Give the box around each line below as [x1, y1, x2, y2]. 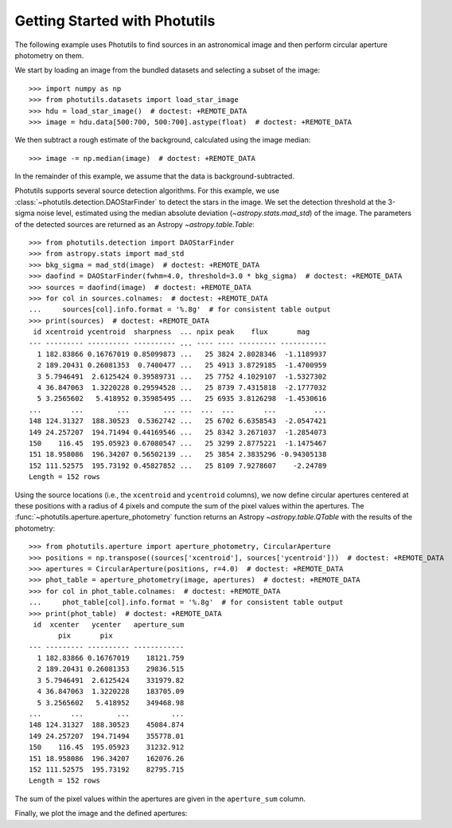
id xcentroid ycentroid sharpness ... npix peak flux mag [33, 328, 310, 336]
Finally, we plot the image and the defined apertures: [14, 809, 188, 818]
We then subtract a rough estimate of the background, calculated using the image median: [14, 135, 311, 145]
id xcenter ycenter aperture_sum [33, 620, 185, 629]
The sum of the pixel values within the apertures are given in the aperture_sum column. [14, 794, 306, 803]
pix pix [58, 631, 113, 641]
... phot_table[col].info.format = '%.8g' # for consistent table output [29, 598, 344, 607]
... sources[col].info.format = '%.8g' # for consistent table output [29, 305, 331, 314]
